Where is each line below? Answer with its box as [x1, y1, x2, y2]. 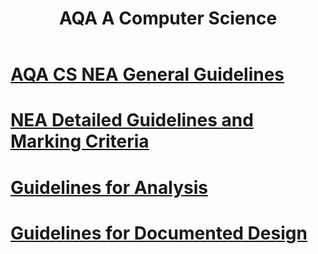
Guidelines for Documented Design [10, 222, 308, 244]
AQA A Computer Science [58, 7, 278, 30]
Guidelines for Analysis [10, 176, 208, 199]
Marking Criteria [10, 130, 150, 153]
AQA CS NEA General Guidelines [10, 63, 285, 86]
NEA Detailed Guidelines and [10, 109, 254, 132]
